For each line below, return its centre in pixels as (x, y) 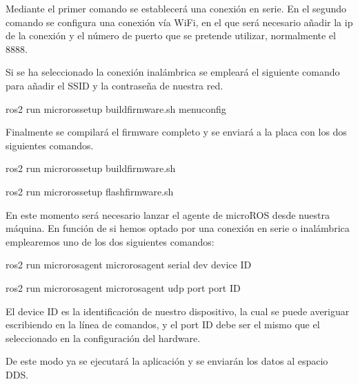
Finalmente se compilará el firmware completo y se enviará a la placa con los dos (176, 132)
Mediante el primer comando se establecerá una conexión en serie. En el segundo (176, 8)
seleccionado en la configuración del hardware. (103, 338)
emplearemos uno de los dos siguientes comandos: (110, 241)
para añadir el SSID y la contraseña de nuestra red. (115, 85)
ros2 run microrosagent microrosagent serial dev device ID (129, 265)
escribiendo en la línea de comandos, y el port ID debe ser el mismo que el (163, 324)
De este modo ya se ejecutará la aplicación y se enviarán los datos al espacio (167, 361)
